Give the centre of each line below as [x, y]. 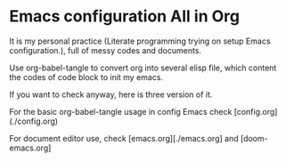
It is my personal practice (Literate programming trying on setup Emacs [140, 41]
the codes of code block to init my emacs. [86, 77]
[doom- [254, 138]
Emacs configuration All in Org [125, 16]
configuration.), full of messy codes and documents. [106, 50]
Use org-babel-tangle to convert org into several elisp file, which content [143, 68]
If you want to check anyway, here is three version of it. [111, 94]
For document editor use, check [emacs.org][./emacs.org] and [124, 138]
